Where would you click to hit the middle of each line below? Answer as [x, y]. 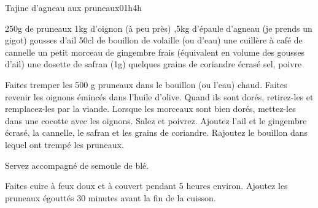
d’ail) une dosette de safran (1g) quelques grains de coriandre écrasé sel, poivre [153, 64]
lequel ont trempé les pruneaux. [64, 144]
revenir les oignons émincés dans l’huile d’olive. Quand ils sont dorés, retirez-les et [159, 96]
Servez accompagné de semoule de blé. [77, 165]
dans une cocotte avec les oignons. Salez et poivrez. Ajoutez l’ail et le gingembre [156, 120]
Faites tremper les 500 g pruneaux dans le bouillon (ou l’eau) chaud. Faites [146, 84]
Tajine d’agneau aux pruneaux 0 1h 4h [73, 7]
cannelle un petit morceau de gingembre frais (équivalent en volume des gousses [155, 52]
